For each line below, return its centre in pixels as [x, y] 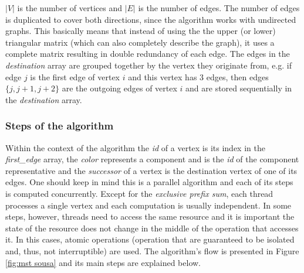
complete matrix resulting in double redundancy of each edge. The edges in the [148, 54]
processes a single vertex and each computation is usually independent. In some [148, 205]
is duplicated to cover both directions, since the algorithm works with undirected [151, 19]
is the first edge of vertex [75, 76]
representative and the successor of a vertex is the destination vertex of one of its [151, 170]
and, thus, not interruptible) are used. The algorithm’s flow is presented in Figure [152, 250]
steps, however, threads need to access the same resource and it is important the [150, 216]
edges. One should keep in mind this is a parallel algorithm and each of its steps [149, 182]
